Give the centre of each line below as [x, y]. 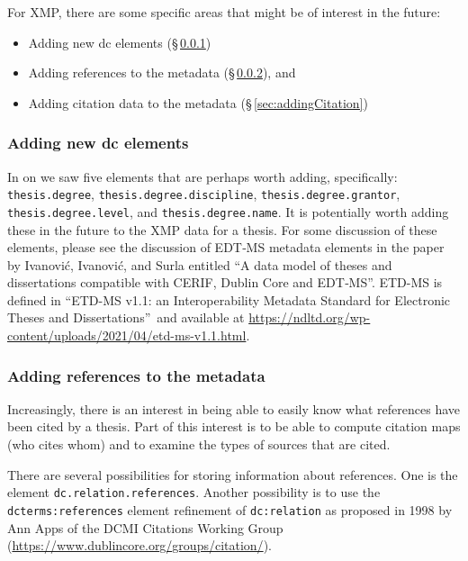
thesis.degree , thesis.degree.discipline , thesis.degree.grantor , [204, 194]
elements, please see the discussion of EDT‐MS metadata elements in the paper [226, 247]
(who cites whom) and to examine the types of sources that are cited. [199, 444]
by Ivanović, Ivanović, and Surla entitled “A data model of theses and [200, 264]
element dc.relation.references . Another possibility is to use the [194, 492]
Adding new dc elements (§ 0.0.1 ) [120, 42]
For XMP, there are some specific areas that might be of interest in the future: [224, 12]
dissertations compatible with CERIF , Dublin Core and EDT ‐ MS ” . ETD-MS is [225, 282]
